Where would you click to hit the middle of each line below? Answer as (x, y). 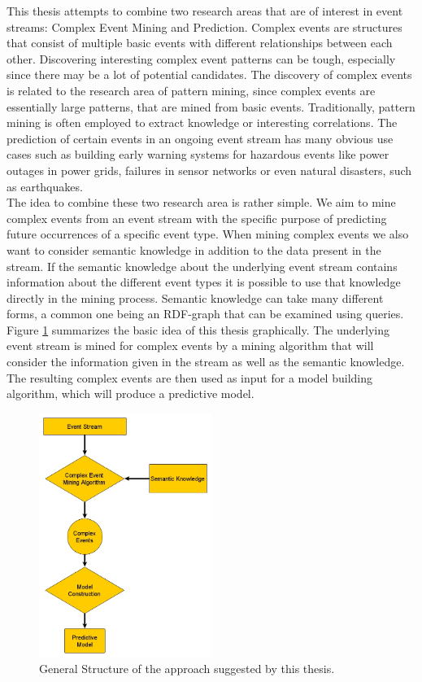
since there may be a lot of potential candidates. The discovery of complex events (209, 74)
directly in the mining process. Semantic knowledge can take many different (195, 297)
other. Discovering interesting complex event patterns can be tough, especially (201, 58)
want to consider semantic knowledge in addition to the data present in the (194, 249)
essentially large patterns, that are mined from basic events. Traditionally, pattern (211, 106)
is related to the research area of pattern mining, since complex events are (191, 90)
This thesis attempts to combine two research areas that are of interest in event (205, 11)
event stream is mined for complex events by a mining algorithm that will (190, 345)
